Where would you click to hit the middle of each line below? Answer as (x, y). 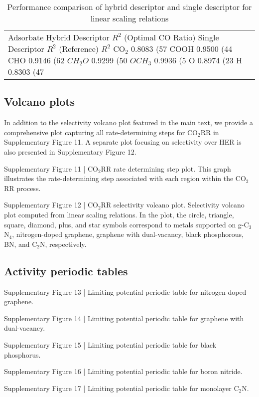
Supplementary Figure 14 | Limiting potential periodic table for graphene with (124, 318)
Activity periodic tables (66, 271)
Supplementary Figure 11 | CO (51, 168)
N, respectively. (63, 244)
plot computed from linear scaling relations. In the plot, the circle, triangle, (119, 214)
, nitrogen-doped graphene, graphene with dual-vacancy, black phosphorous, (128, 234)
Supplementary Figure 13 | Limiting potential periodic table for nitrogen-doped (125, 292)
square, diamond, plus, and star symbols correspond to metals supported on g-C (127, 224)
